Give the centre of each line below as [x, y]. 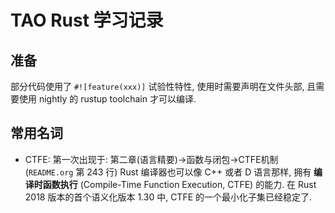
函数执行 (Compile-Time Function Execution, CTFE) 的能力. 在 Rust [179, 184]
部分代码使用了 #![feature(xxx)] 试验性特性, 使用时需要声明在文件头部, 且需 [167, 86]
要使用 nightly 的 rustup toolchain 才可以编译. [103, 99]
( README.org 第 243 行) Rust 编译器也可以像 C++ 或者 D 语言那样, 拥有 [168, 172]
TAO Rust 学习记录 [87, 20]
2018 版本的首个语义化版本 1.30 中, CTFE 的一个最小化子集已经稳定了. [168, 197]
